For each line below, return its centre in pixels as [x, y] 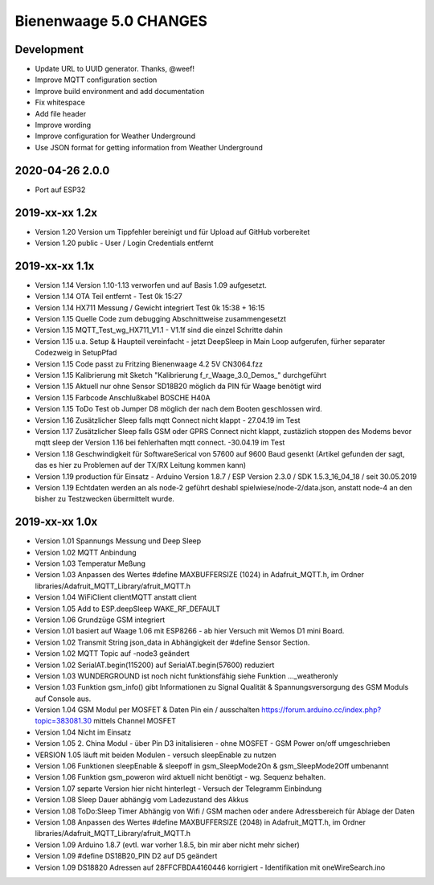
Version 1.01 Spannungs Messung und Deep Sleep [118, 541]
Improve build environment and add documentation [120, 91]
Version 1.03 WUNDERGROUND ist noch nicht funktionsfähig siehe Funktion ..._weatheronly [186, 676]
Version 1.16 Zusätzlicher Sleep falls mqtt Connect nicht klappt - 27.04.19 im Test [168, 420]
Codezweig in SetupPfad [76, 353]
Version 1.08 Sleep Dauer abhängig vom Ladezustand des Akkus [142, 800]
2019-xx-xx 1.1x [55, 266]
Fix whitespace [60, 102]
